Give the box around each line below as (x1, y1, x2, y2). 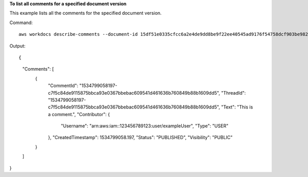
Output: (9, 42, 26, 49)
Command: (9, 19, 33, 26)
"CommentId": (48, 82, 79, 89)
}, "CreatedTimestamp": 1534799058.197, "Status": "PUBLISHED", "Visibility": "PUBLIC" (48, 135, 233, 141)
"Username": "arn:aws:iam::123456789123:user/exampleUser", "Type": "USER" (61, 123, 228, 129)
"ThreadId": (221, 90, 246, 96)
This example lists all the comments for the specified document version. (9, 10, 162, 16)
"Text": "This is (221, 104, 254, 110)
